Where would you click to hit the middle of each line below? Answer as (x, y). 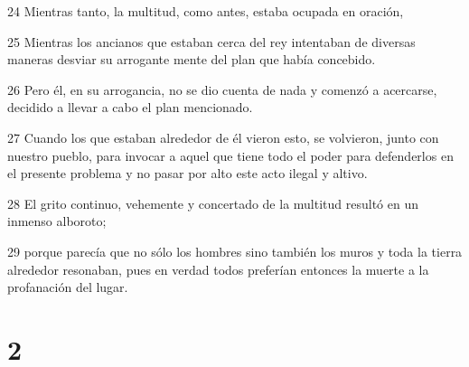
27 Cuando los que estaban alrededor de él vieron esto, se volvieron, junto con (223, 137)
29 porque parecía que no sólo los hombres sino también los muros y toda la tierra (235, 251)
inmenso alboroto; (57, 221)
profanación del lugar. (68, 287)
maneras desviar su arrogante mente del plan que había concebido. (192, 59)
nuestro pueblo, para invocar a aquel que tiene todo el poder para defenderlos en (230, 155)
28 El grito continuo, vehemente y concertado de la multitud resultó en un (213, 203)
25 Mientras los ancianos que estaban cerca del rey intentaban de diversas (211, 41)
